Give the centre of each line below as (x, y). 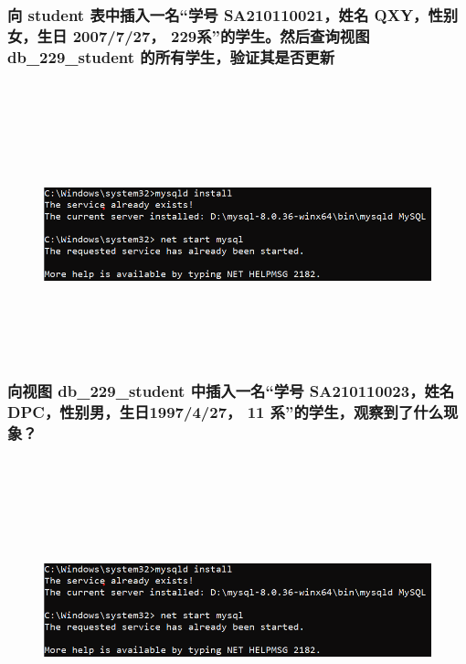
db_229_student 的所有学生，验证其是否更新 (171, 56)
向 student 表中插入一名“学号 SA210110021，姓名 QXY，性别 (233, 14)
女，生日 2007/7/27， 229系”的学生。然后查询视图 (189, 35)
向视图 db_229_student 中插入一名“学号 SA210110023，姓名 (231, 390)
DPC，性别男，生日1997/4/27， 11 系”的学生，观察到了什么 (226, 411)
